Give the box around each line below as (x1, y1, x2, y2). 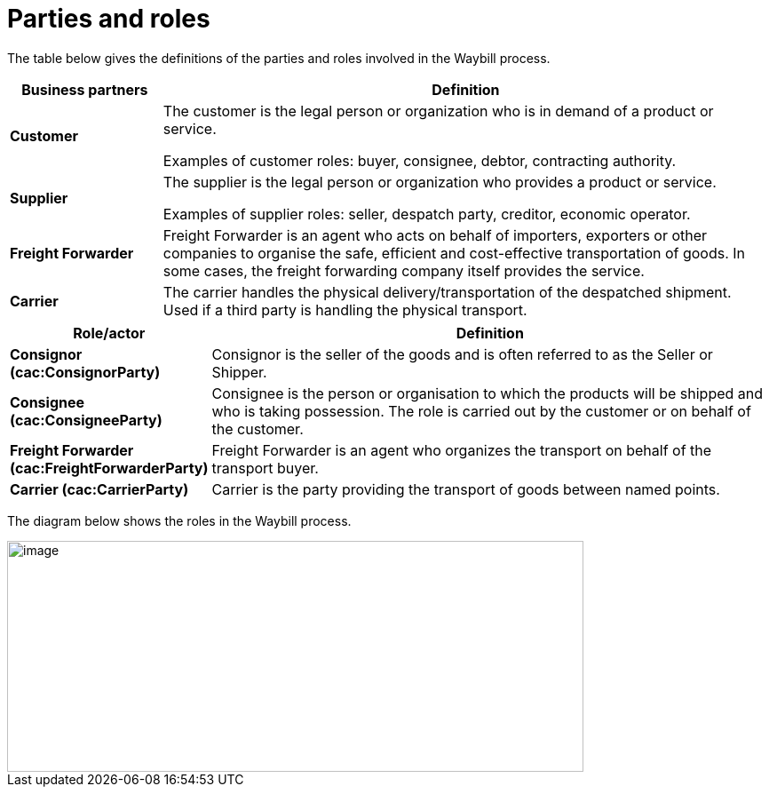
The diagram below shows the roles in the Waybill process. (7, 512, 352, 528)
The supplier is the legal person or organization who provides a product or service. (163, 172, 717, 191)
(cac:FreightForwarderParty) (10, 458, 209, 477)
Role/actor (73, 323, 146, 342)
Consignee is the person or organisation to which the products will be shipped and (211, 384, 764, 402)
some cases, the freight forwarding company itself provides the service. (163, 261, 645, 280)
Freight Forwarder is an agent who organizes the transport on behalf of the (211, 441, 712, 459)
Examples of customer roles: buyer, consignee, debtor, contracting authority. (163, 151, 677, 170)
